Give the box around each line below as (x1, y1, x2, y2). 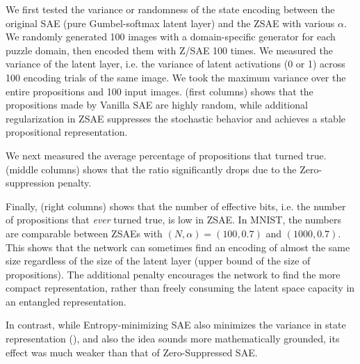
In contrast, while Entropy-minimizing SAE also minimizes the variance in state (6, 317, 346, 332)
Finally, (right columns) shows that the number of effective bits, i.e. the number (6, 198, 346, 213)
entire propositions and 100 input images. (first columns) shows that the (6, 84, 313, 98)
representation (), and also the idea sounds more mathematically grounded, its (6, 331, 340, 346)
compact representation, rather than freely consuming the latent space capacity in (6, 280, 355, 295)
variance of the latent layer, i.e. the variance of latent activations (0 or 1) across (6, 56, 345, 71)
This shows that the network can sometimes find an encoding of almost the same (6, 239, 350, 254)
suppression (6, 175, 55, 190)
